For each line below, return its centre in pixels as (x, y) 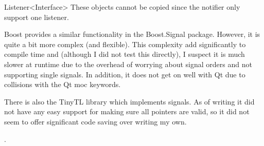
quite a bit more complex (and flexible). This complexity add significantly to (125, 44)
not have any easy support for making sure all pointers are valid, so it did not (127, 111)
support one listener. (37, 17)
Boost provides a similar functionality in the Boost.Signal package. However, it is (132, 34)
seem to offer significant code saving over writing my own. (95, 121)
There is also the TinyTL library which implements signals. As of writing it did (129, 101)
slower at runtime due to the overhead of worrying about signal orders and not (128, 64)
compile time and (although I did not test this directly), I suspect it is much (125, 54)
